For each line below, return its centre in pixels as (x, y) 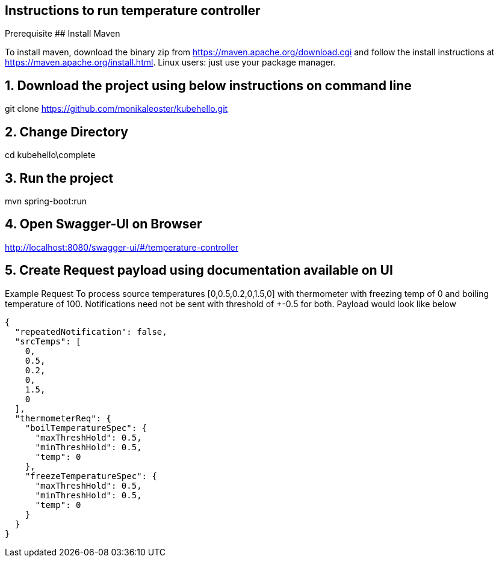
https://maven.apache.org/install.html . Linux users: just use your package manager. (170, 63)
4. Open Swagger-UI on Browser (104, 224)
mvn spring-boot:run (46, 201)
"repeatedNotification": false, (91, 331)
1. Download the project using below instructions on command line (208, 85)
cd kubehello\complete (50, 155)
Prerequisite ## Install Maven (63, 34)
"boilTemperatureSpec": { (86, 428)
